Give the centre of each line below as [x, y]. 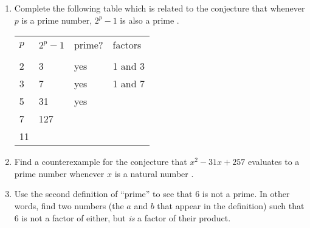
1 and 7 [129, 84]
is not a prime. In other [246, 194]
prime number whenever [59, 173]
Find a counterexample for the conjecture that [101, 162]
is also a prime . [150, 20]
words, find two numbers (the [69, 205]
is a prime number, [57, 20]
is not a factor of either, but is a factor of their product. [126, 217]
